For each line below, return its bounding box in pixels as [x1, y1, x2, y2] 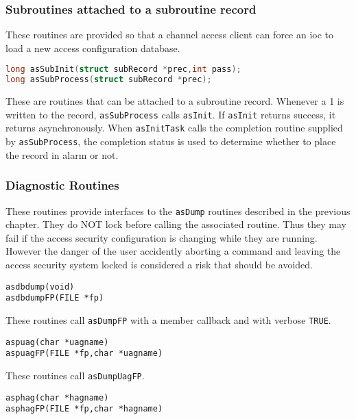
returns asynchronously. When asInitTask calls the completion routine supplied [5, 120, 343, 135]
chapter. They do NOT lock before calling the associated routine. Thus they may [5, 217, 346, 231]
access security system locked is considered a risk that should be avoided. [5, 257, 313, 271]
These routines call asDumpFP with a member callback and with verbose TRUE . [5, 312, 331, 327]
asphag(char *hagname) [5, 392, 109, 403]
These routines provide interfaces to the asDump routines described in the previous [5, 203, 351, 218]
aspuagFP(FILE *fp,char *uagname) [5, 348, 163, 359]
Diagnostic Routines [5, 177, 119, 194]
